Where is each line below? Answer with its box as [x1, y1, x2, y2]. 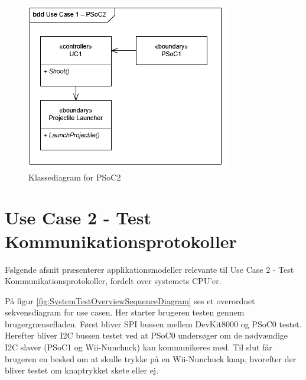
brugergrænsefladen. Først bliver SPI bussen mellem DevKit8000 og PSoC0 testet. [5, 317, 302, 330]
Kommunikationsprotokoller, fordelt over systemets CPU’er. [5, 275, 222, 287]
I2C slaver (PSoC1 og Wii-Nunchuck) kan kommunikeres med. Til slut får [5, 341, 272, 353]
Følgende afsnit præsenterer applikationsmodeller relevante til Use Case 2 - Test [5, 263, 294, 275]
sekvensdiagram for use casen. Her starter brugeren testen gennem [5, 306, 245, 318]
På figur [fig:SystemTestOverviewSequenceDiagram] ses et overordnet [5, 294, 255, 307]
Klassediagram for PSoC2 [28, 170, 121, 183]
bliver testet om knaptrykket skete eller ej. [5, 364, 159, 376]
